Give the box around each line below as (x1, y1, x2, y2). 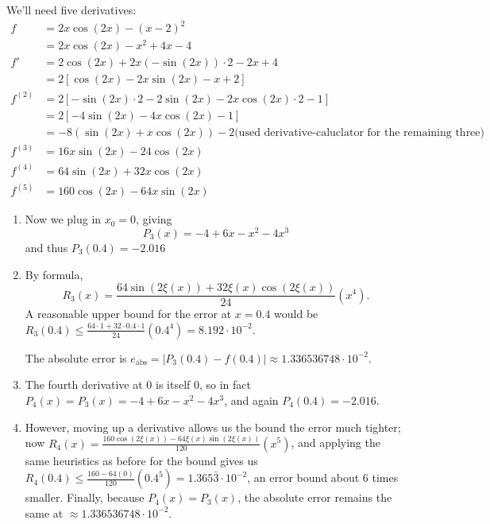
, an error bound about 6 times (247, 469, 399, 486)
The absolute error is (25, 349, 127, 366)
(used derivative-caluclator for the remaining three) (234, 126, 485, 138)
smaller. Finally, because (25, 489, 145, 506)
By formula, (25, 266, 83, 282)
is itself (155, 376, 191, 393)
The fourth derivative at (25, 376, 143, 393)
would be (274, 305, 318, 322)
